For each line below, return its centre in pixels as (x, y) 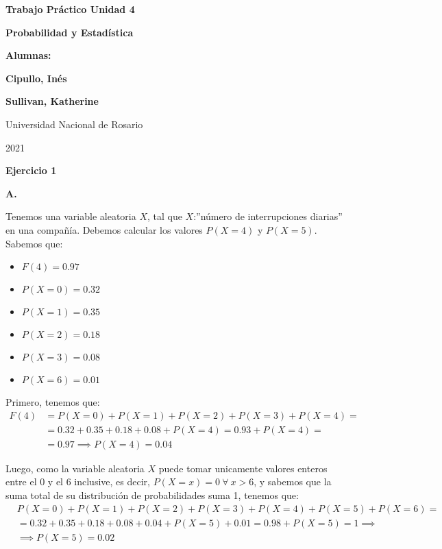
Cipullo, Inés (36, 78)
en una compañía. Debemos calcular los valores (104, 229)
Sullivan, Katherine (52, 101)
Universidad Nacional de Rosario (74, 124)
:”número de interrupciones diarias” (268, 216)
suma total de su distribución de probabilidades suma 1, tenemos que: (152, 495)
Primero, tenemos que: (53, 402)
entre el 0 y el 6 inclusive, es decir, (78, 481)
